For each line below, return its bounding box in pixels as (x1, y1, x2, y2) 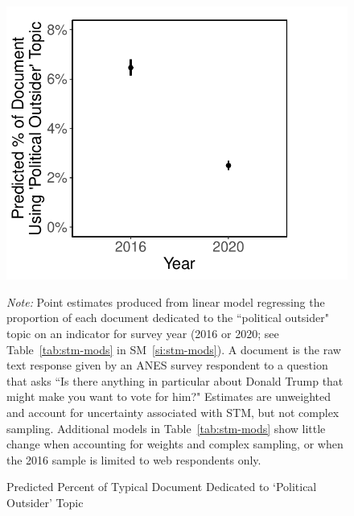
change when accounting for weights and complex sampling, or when (6, 436, 344, 452)
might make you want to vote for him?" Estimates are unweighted (6, 388, 331, 405)
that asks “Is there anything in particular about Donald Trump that (6, 372, 344, 389)
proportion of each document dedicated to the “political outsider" (6, 309, 329, 326)
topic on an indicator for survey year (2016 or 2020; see (6, 324, 279, 341)
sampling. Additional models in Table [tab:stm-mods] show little (6, 419, 326, 436)
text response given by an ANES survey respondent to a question (6, 357, 328, 374)
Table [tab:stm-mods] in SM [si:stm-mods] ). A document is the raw (6, 341, 341, 357)
